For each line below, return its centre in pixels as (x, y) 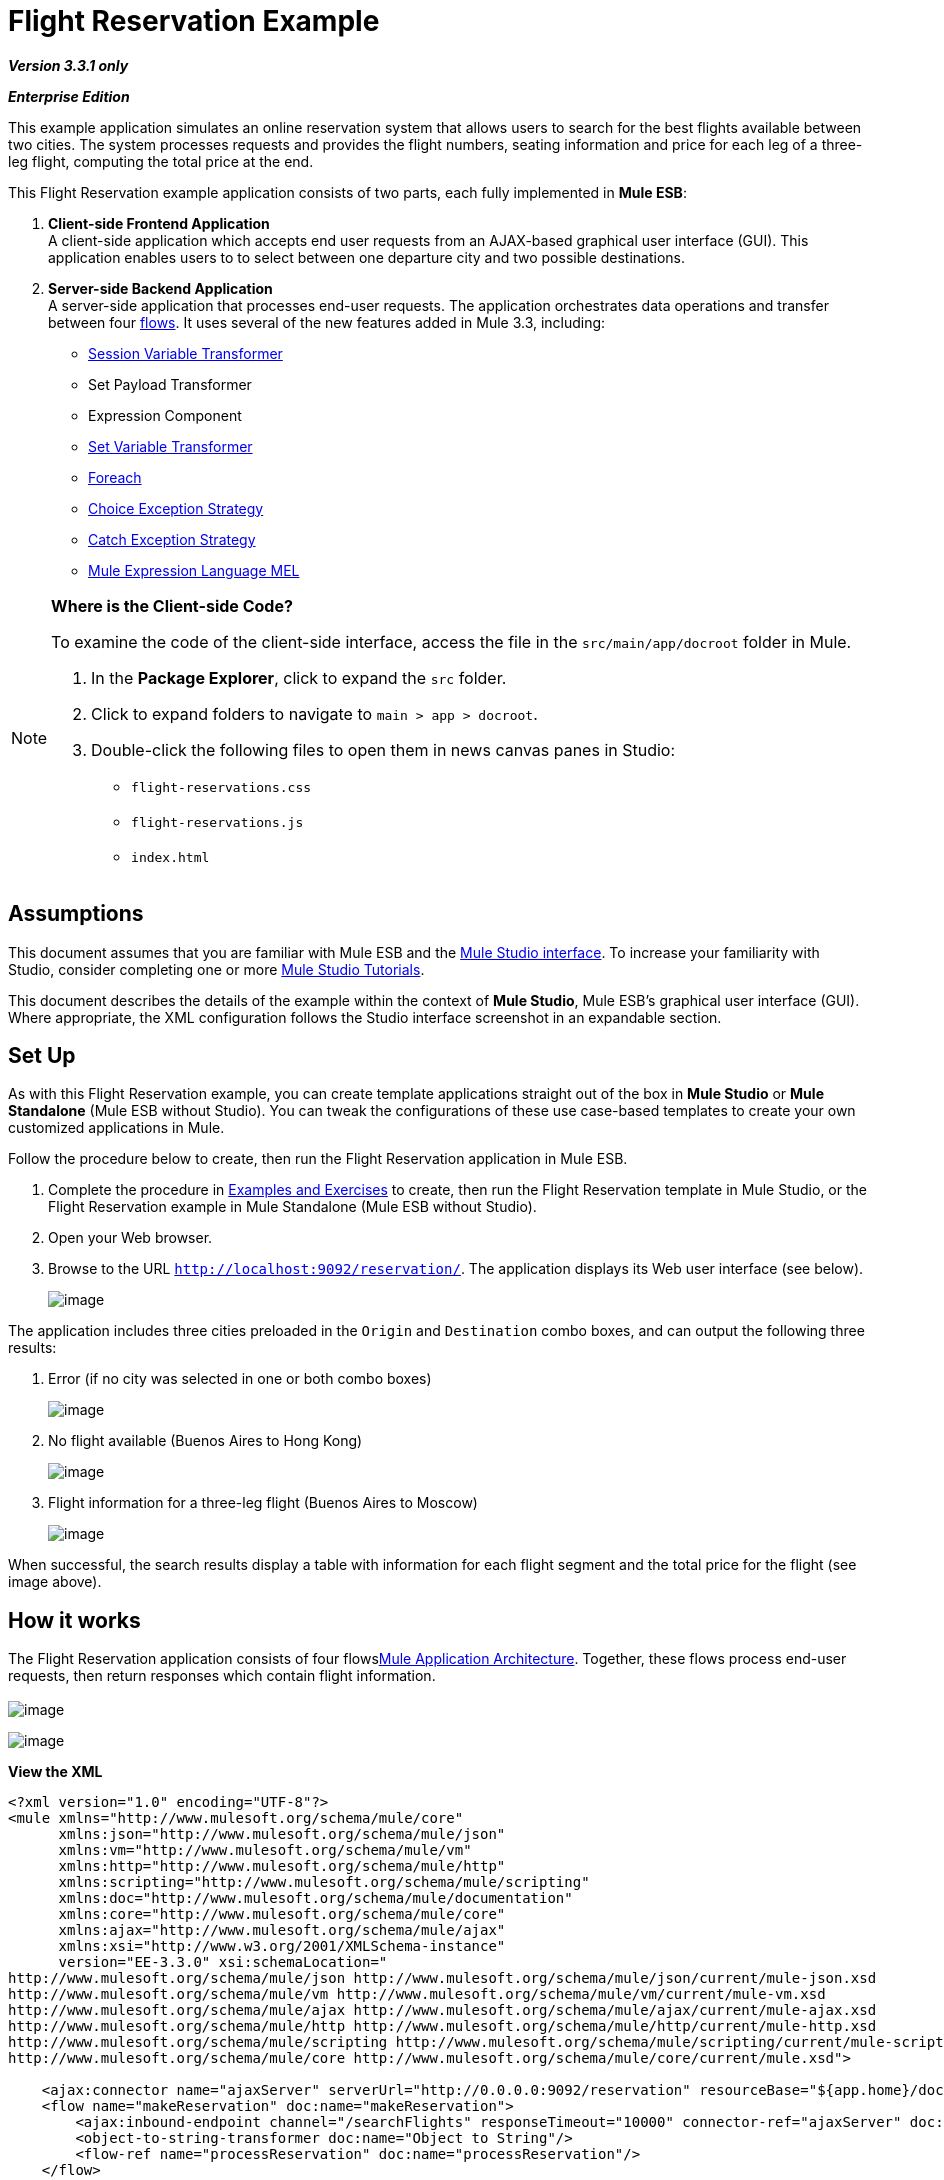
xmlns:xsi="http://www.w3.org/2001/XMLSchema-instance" (282, 1946)
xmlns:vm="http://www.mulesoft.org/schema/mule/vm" (265, 1850)
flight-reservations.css (221, 787)
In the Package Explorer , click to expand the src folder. (299, 677)
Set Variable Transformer (170, 446)
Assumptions (76, 914)
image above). (55, 1582)
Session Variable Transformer (185, 353)
